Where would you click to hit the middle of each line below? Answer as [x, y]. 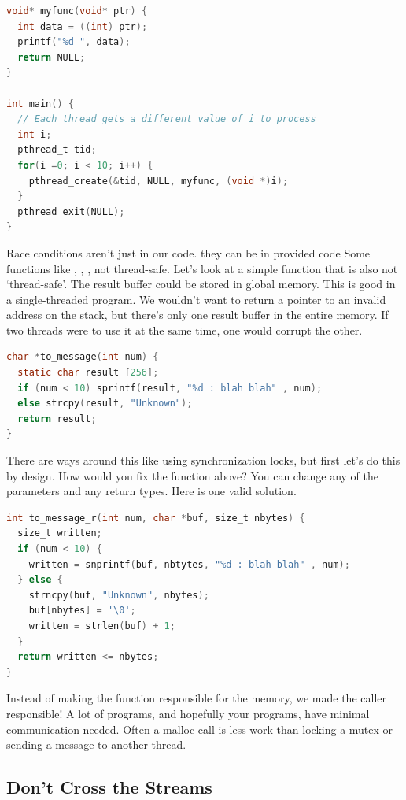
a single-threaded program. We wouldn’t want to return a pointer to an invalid [196, 299]
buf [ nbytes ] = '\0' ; [82, 611]
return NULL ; [52, 57]
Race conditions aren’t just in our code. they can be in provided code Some [188, 252]
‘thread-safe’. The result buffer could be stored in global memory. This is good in [201, 284]
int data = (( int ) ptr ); [83, 26]
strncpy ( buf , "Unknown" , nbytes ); [119, 595]
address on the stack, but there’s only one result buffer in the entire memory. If [197, 315]
